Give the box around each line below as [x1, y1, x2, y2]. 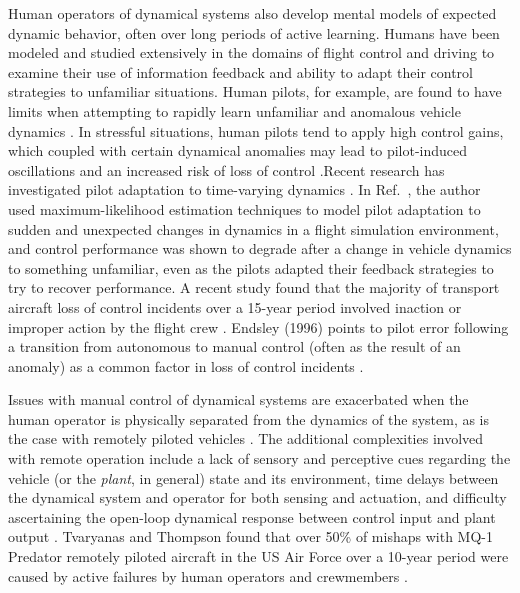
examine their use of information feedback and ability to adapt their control [8, 61, 473, 82]
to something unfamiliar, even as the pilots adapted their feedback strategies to [8, 257, 494, 278]
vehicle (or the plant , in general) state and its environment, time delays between [8, 467, 499, 488]
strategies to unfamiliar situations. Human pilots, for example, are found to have [8, 81, 502, 102]
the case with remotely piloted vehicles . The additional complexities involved [8, 428, 484, 449]
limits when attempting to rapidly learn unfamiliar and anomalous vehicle [8, 100, 461, 121]
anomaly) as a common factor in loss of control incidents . [8, 355, 364, 376]
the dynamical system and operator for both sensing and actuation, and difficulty [8, 487, 507, 508]
